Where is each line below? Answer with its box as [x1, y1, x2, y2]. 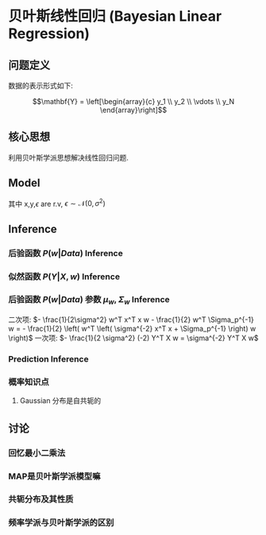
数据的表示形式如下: [8, 81, 74, 90]
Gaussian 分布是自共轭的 [19, 396, 102, 405]
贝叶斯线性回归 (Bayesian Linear [8, 7, 222, 25]
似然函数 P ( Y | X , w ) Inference [8, 271, 121, 282]
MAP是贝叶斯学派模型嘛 [8, 471, 101, 482]
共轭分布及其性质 [8, 494, 74, 505]
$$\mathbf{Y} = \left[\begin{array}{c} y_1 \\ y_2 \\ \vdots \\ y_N [32, 97, 235, 106]
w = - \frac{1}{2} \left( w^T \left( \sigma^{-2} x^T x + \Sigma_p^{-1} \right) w [8, 324, 256, 334]
